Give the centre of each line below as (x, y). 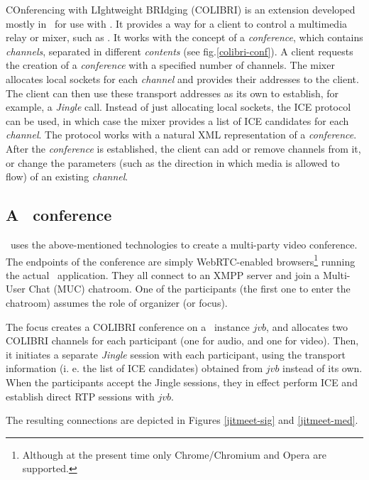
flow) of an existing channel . (67, 176)
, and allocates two (307, 326)
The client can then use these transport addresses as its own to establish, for (172, 93)
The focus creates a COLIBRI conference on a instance (128, 326)
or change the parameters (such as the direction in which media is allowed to (173, 162)
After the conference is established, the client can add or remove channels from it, (183, 148)
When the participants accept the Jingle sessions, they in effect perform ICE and (182, 382)
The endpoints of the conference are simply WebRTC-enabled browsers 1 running (181, 260)
